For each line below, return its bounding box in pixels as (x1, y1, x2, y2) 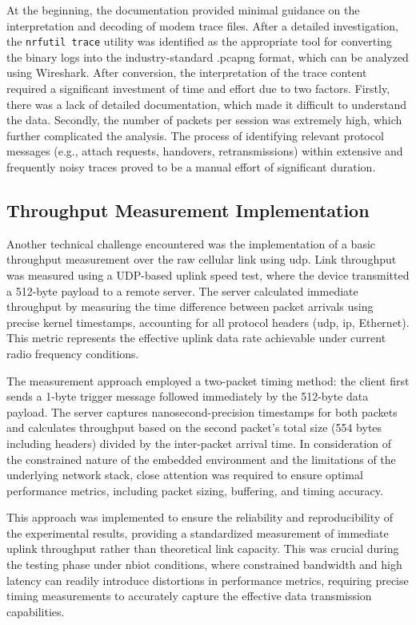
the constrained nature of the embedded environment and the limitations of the (6, 450, 396, 467)
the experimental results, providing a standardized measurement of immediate (6, 524, 389, 541)
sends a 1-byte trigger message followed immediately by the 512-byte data (6, 388, 369, 405)
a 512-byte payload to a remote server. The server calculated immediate (6, 282, 358, 299)
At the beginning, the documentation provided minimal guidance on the (6, 2, 360, 18)
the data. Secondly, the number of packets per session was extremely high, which (6, 111, 402, 128)
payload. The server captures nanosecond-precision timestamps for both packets (6, 403, 398, 420)
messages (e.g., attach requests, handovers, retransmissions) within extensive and (6, 143, 403, 159)
